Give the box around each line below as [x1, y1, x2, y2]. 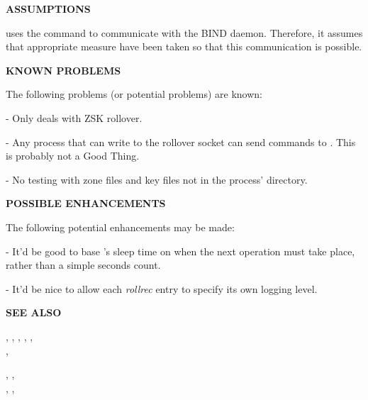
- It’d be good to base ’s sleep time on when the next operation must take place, [6, 243, 355, 258]
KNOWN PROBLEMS [6, 62, 121, 77]
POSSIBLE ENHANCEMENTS [6, 196, 166, 211]
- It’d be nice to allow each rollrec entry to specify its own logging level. [6, 281, 318, 296]
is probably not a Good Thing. [6, 148, 140, 163]
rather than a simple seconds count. [6, 257, 161, 272]
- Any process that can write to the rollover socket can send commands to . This [6, 134, 356, 149]
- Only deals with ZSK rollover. [6, 110, 143, 125]
